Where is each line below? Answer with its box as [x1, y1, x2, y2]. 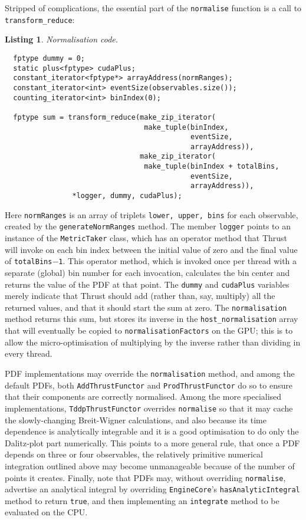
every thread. [5, 347, 52, 360]
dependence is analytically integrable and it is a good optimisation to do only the [5, 425, 299, 437]
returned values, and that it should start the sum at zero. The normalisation [5, 301, 287, 313]
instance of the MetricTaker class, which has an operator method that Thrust [5, 232, 288, 244]
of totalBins [5, 255, 52, 267]
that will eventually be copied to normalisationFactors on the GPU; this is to [5, 324, 293, 337]
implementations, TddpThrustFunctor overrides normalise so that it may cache [5, 401, 293, 414]
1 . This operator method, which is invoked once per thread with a [58, 255, 297, 267]
